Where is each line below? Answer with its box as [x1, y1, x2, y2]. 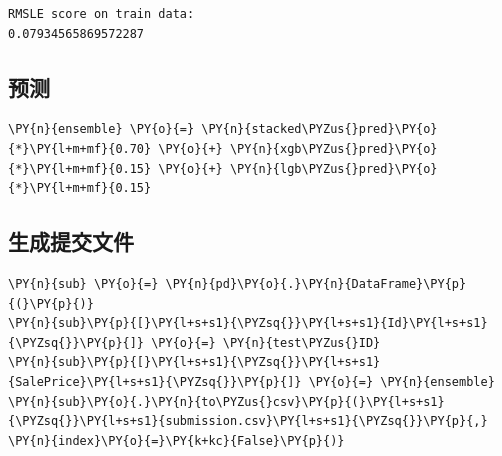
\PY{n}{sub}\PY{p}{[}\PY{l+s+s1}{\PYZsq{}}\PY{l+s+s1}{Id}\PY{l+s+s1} [8, 316, 488, 331]
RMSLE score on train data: [8, 7, 195, 21]
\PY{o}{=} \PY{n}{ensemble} [308, 374, 495, 389]
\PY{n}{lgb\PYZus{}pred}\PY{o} [229, 161, 438, 176]
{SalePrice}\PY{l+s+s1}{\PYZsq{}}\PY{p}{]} [8, 374, 302, 389]
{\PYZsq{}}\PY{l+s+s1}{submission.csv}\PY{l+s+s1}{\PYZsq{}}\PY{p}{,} [8, 414, 488, 429]
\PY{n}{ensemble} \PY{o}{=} [8, 122, 195, 137]
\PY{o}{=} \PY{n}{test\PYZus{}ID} [151, 335, 381, 350]
